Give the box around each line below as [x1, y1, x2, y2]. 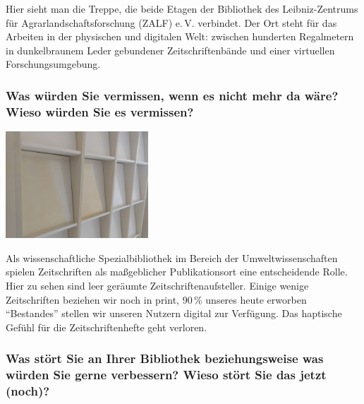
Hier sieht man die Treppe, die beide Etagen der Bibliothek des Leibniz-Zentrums [6, 1, 358, 16]
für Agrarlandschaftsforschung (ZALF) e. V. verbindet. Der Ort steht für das [6, 15, 337, 30]
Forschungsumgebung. [6, 57, 101, 71]
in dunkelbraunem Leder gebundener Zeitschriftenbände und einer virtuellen [6, 42, 335, 57]
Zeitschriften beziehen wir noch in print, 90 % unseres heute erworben [6, 292, 307, 307]
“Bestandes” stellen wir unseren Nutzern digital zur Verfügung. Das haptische [6, 306, 342, 321]
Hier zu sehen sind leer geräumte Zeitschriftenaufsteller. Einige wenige [6, 278, 309, 293]
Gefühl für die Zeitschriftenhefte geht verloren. [6, 319, 207, 334]
